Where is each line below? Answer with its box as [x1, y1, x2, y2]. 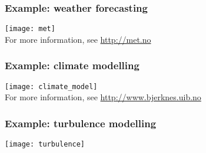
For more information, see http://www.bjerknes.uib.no [5, 91, 201, 103]
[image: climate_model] [5, 82, 98, 91]
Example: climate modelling [5, 58, 139, 73]
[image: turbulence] [5, 140, 85, 149]
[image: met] [5, 25, 55, 33]
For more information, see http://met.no [5, 33, 151, 45]
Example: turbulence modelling [5, 115, 157, 130]
